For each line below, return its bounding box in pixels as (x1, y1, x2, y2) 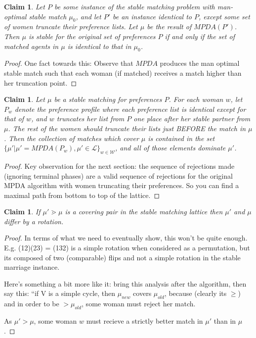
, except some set (198, 11, 250, 21)
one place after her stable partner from (133, 113, 251, 124)
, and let (76, 11, 101, 21)
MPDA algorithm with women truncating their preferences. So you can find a (4, 180, 239, 191)
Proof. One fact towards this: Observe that (4, 58, 133, 68)
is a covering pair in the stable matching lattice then (65, 206, 223, 217)
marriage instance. (4, 262, 60, 272)
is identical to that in (67, 41, 131, 51)
